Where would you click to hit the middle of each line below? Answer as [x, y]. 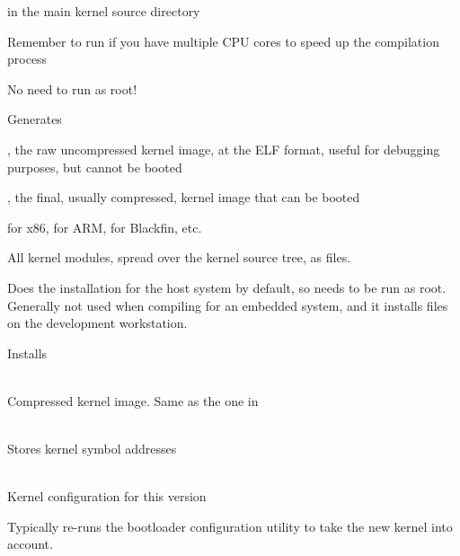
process [27, 59]
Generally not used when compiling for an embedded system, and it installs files [228, 305]
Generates [35, 119]
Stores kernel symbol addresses [92, 449]
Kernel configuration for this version [107, 496]
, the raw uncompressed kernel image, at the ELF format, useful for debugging [224, 149]
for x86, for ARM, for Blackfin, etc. [105, 227]
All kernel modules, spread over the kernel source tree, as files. [179, 257]
